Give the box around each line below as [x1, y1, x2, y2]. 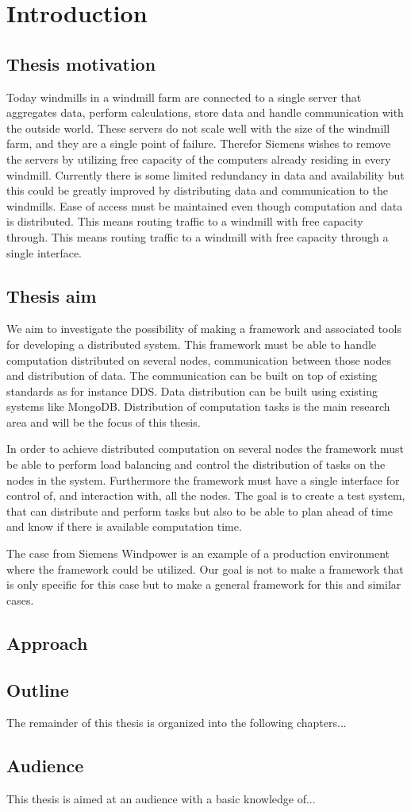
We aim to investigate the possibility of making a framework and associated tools [6, 320, 401, 337]
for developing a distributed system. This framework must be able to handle [6, 335, 377, 352]
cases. [6, 591, 34, 608]
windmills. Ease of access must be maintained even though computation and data [6, 197, 403, 214]
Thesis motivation [6, 51, 156, 75]
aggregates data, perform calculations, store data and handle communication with [6, 104, 404, 121]
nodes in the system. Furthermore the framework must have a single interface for [6, 471, 400, 488]
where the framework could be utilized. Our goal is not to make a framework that [6, 560, 404, 577]
